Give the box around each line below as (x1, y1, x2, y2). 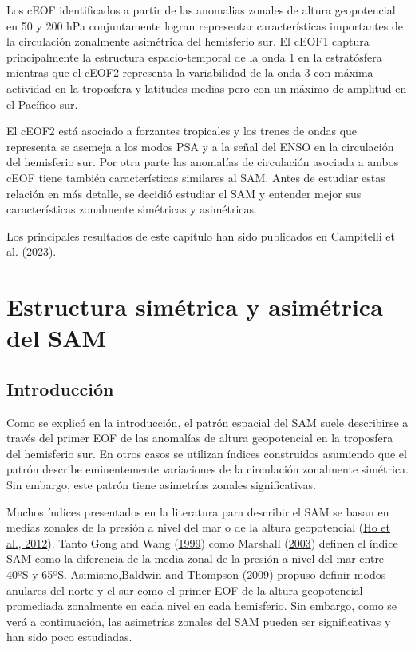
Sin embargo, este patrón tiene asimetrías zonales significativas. (6, 477, 316, 493)
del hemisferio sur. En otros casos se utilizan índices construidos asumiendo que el (6, 445, 407, 461)
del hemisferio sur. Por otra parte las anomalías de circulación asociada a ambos (6, 154, 399, 170)
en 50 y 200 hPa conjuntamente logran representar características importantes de (6, 17, 403, 34)
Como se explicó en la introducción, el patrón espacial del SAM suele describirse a (6, 413, 409, 430)
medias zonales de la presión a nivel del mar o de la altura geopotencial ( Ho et (6, 519, 390, 536)
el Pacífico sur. (6, 95, 78, 112)
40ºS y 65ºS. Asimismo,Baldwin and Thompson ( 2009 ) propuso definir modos (6, 566, 386, 583)
